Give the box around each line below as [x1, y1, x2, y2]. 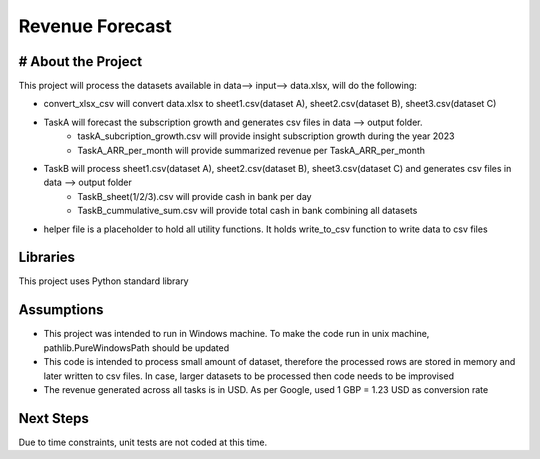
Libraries [18, 249, 75, 266]
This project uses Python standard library [18, 275, 189, 287]
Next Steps [18, 410, 89, 427]
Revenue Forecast [18, 15, 172, 37]
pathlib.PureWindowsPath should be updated [43, 341, 230, 354]
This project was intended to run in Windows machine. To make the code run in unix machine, [43, 328, 430, 340]
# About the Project [18, 53, 143, 70]
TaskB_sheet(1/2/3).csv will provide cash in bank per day [77, 190, 312, 202]
